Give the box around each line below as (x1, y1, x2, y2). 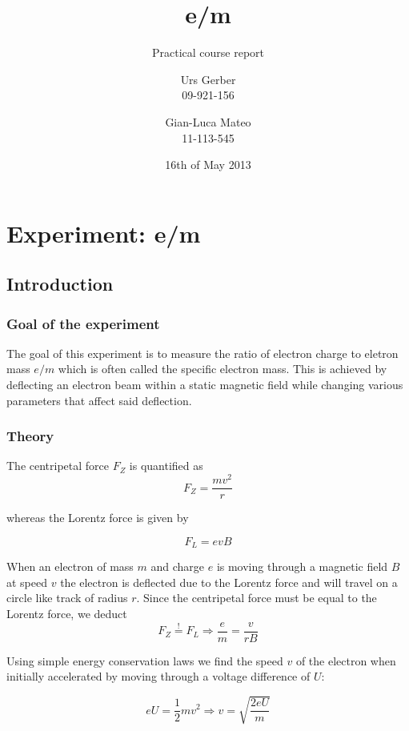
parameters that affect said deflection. (6, 392, 192, 408)
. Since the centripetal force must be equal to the (136, 589, 377, 606)
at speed (6, 573, 48, 590)
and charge (150, 558, 205, 575)
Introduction (6, 271, 114, 296)
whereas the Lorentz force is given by (6, 509, 189, 526)
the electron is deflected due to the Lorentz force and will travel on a (60, 573, 398, 590)
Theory (6, 426, 54, 446)
